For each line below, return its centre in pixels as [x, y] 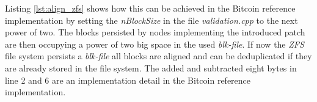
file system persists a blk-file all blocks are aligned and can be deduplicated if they [158, 56]
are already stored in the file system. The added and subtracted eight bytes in [151, 67]
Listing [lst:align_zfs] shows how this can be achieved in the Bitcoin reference [150, 8]
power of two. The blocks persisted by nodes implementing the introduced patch [155, 32]
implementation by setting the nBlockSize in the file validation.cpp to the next [151, 20]
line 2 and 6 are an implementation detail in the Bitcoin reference [128, 80]
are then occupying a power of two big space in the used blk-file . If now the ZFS [155, 44]
